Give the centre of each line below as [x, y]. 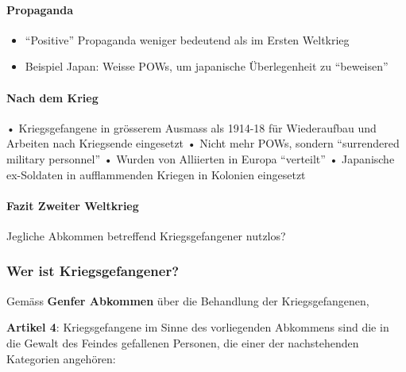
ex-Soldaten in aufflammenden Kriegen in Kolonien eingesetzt [156, 174]
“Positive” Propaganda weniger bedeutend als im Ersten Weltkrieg [187, 39]
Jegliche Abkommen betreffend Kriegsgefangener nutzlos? [146, 235]
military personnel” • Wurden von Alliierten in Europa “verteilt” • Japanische [201, 158]
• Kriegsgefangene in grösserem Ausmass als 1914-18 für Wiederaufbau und [191, 127]
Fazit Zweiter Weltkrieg [73, 205]
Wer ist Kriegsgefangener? [93, 271]
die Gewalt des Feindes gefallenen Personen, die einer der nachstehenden [183, 342]
